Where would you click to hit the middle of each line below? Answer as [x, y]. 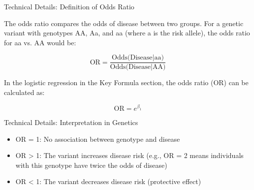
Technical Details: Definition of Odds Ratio [69, 6]
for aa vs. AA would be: [40, 42]
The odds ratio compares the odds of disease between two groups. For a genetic [124, 23]
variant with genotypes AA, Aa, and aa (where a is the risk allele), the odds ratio [127, 33]
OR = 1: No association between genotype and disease [98, 139]
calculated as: [24, 92]
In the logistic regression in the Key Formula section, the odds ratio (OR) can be [126, 82]
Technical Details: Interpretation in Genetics [71, 122]
